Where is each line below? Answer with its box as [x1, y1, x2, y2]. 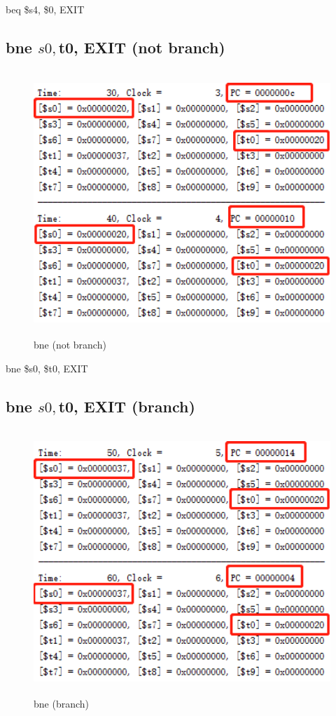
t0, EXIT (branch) [58, 395, 195, 417]
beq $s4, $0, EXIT [6, 2, 85, 16]
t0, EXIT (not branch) [58, 36, 225, 58]
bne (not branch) [34, 337, 106, 352]
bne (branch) [34, 696, 90, 711]
